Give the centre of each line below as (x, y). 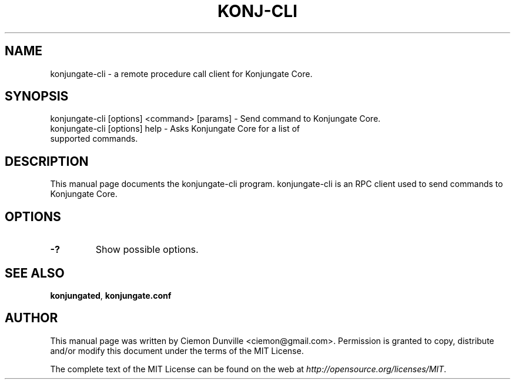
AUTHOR (31, 318)
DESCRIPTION (47, 161)
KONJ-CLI (257, 11)
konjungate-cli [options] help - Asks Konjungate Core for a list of (175, 129)
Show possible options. (147, 250)
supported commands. (94, 139)
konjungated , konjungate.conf (111, 295)
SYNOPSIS (37, 96)
